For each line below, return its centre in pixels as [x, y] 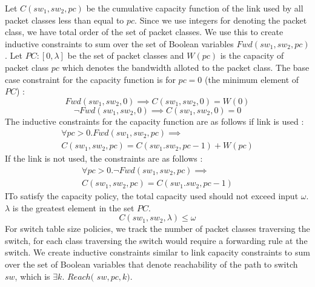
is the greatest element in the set [73, 207]
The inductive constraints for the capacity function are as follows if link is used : [154, 121]
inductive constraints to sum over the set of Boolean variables [119, 43]
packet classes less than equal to [65, 20]
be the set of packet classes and [126, 55]
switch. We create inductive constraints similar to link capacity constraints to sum [157, 252]
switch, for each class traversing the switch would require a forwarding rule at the [156, 240]
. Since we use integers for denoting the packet [221, 20]
